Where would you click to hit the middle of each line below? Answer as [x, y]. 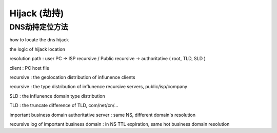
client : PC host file [29, 68]
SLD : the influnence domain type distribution [57, 96]
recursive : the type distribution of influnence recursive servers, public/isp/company [98, 87]
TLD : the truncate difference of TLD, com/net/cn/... [64, 105]
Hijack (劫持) [37, 13]
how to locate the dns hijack [39, 40]
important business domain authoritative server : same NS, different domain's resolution [103, 115]
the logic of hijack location [37, 49]
